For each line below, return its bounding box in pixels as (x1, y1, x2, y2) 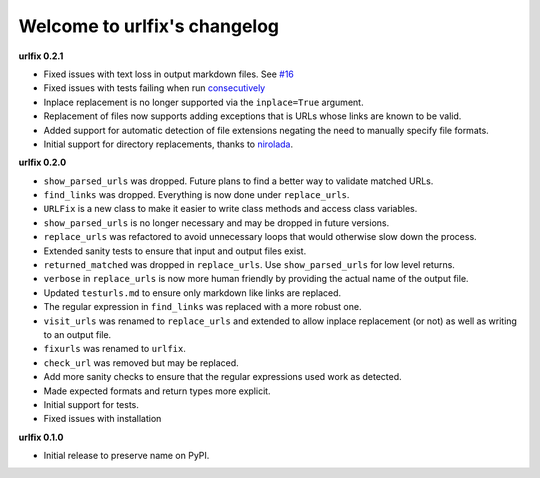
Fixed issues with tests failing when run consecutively (43, 82, 266, 94)
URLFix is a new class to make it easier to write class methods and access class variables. (43, 203, 418, 215)
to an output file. (43, 328, 112, 340)
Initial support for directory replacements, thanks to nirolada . (43, 138, 294, 150)
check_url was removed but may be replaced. (43, 356, 239, 369)
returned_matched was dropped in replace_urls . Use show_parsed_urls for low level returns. (43, 259, 455, 271)
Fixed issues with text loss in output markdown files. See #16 (43, 68, 295, 80)
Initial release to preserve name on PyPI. (43, 450, 210, 462)
